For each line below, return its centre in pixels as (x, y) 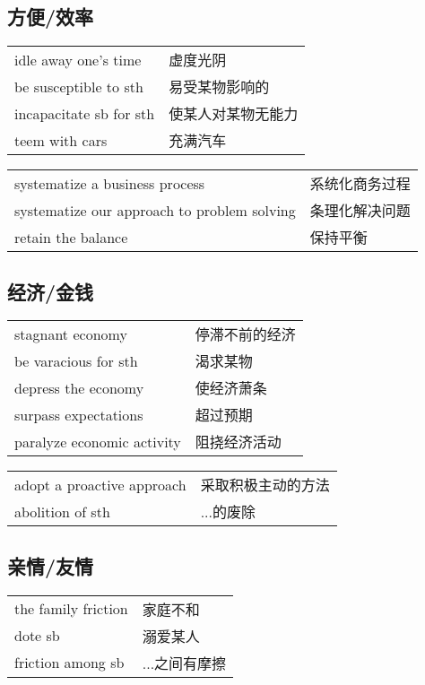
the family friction (71, 609)
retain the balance (71, 237)
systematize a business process (110, 183)
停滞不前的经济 (245, 334)
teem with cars (61, 140)
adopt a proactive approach (100, 484)
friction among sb (69, 663)
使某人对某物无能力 (234, 114)
